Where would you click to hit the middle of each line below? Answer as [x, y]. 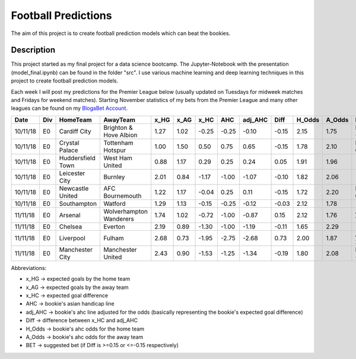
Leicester [72, 173]
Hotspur [115, 150]
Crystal [69, 142]
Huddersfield [77, 158]
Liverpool [72, 238]
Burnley [114, 177]
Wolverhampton [126, 211]
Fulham [114, 238]
